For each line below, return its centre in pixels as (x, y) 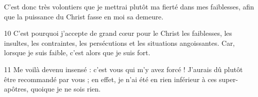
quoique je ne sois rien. (66, 89)
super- (228, 79)
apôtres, (16, 89)
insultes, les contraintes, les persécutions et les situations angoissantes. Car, (119, 43)
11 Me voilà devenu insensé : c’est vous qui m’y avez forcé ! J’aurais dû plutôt (123, 69)
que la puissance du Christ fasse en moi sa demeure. (84, 16)
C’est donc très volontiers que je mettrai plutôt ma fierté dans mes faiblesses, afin (129, 6)
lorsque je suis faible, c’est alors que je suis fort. (77, 52)
